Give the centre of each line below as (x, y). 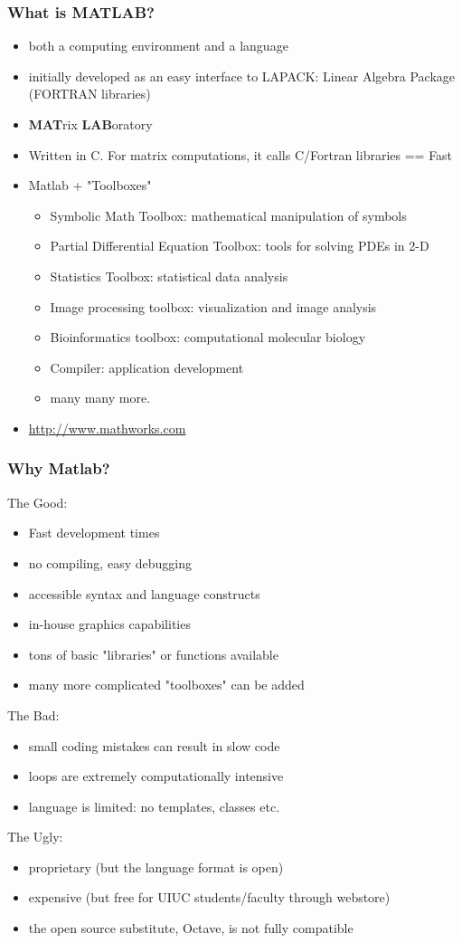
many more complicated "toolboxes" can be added (166, 685)
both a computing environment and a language (158, 46)
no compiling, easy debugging (110, 562)
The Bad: (33, 714)
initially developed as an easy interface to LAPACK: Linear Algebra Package (242, 76)
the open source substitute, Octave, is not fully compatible (191, 928)
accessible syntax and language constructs (144, 593)
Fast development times (94, 533)
